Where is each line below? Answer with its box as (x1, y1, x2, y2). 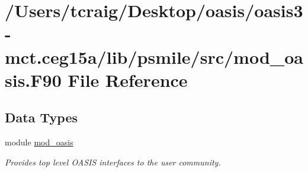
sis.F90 (5, 67, 62, 92)
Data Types (5, 108, 78, 126)
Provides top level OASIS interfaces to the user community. (5, 155, 221, 168)
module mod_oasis (5, 136, 73, 148)
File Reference (68, 67, 188, 92)
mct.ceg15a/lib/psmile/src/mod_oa (5, 44, 303, 69)
